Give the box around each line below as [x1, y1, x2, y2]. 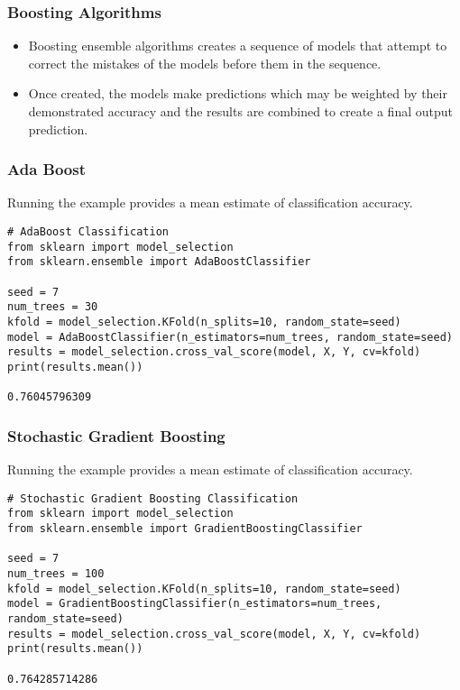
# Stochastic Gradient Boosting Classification [7, 492, 299, 505]
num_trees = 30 [7, 300, 98, 314]
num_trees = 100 [7, 566, 105, 580]
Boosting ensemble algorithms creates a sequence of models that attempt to [28, 36, 447, 55]
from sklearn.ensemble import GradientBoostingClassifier [7, 522, 363, 535]
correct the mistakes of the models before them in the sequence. [28, 53, 382, 72]
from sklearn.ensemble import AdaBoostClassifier [7, 255, 311, 269]
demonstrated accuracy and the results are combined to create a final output [28, 102, 453, 120]
